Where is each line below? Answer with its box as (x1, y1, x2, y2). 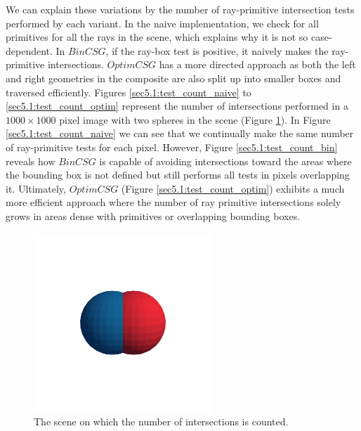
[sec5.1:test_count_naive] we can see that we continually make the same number (6, 126, 354, 141)
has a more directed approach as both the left (159, 57, 356, 72)
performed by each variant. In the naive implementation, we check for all (6, 15, 319, 30)
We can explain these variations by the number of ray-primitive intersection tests (6, 2, 355, 16)
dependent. (6, 43, 53, 58)
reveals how (6, 153, 55, 168)
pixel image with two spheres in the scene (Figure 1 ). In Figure (59, 112, 331, 127)
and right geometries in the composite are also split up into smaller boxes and (6, 70, 341, 85)
